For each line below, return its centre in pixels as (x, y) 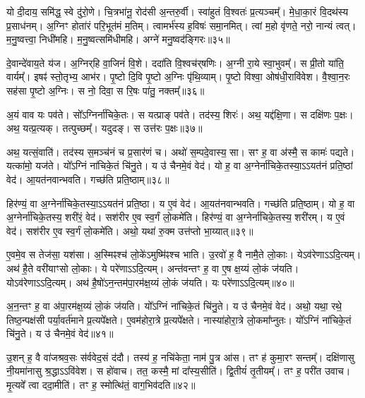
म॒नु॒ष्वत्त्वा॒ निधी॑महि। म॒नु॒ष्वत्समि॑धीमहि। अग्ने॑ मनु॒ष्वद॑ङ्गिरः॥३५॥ (118, 39)
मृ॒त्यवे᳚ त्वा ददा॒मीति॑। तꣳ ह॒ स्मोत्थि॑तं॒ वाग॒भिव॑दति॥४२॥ (101, 385)
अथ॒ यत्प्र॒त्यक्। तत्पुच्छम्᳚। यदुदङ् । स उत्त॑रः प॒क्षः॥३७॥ (104, 128)
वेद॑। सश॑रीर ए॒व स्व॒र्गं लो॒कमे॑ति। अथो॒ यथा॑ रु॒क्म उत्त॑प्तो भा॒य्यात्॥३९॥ (130, 230)
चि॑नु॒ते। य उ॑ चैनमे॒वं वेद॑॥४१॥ (60, 333)
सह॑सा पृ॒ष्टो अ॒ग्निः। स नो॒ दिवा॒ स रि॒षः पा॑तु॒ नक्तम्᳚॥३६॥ (106, 90)
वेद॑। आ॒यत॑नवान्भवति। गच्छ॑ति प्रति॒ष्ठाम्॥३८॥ (88, 179)
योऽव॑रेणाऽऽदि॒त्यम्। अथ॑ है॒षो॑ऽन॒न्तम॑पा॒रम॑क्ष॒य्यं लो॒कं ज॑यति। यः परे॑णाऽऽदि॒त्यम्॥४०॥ (150, 282)
